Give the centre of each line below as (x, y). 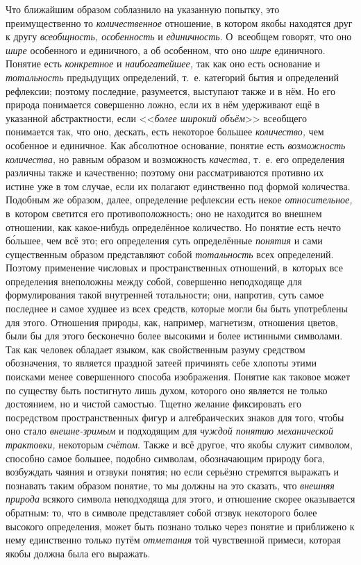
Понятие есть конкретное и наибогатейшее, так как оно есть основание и (163, 64)
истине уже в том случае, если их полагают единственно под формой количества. (178, 186)
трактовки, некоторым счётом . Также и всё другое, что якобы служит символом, (179, 444)
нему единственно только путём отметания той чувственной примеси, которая (173, 540)
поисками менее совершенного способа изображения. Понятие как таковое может (178, 377)
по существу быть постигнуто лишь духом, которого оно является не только (167, 390)
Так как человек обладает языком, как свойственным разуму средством (156, 349)
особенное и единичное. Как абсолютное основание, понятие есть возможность (176, 145)
